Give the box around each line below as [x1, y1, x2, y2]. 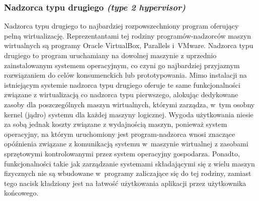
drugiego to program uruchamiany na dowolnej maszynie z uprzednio [4, 50, 217, 60]
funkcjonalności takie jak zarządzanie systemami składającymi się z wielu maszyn [4, 158, 255, 168]
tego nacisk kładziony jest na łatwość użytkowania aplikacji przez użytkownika [4, 177, 246, 188]
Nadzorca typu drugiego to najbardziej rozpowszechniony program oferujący [4, 21, 239, 31]
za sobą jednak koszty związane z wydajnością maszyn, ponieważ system [4, 119, 227, 129]
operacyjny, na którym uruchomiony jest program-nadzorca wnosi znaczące [4, 128, 235, 139]
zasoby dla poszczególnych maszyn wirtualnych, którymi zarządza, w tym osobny [4, 99, 255, 109]
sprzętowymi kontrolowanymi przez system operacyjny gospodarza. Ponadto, [4, 148, 240, 158]
